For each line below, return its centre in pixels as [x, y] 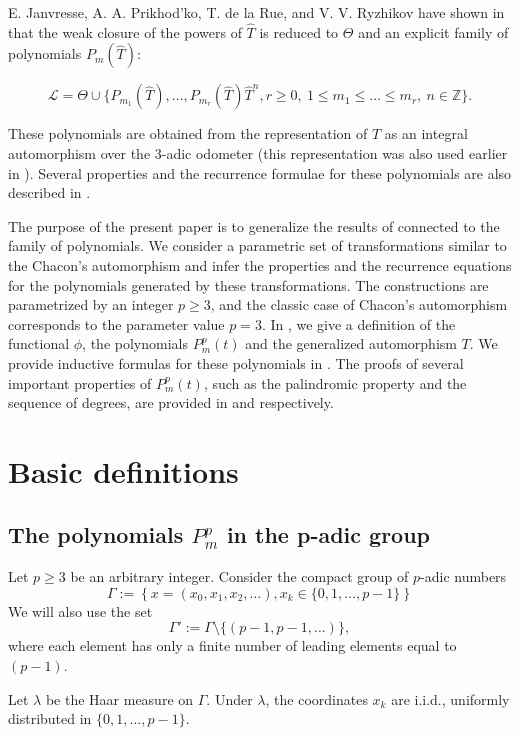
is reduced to [299, 31]
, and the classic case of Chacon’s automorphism [359, 304]
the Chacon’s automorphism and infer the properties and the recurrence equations [260, 264]
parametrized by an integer [91, 304]
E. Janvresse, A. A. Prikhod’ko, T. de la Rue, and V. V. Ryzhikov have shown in [256, 12]
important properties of [80, 382]
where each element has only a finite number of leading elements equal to [232, 645]
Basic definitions [123, 470]
